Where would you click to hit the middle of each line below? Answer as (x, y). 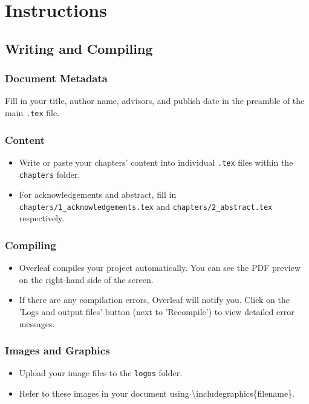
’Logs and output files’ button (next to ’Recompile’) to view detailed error (157, 311)
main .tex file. (32, 112)
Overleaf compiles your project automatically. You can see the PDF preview (160, 268)
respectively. (42, 218)
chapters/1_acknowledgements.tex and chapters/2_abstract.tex (146, 206)
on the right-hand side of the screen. (86, 279)
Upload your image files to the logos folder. (101, 373)
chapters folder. (50, 174)
